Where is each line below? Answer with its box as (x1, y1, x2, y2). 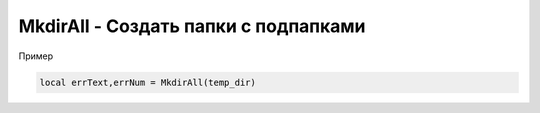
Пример (18, 50, 54, 62)
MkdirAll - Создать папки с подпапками (18, 15, 366, 37)
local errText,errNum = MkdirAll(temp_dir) (39, 76, 257, 88)
